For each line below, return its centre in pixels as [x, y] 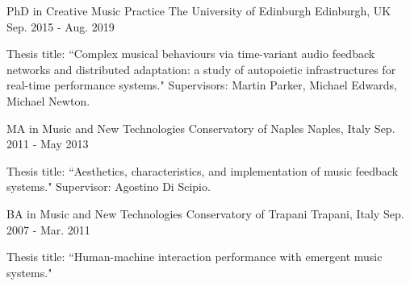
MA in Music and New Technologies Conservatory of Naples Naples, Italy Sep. [201, 128]
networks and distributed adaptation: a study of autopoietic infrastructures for [201, 69]
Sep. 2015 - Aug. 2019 [61, 26]
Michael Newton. [48, 100]
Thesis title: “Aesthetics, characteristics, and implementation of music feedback [203, 170]
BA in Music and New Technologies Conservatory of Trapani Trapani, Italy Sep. [205, 213]
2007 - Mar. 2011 [48, 229]
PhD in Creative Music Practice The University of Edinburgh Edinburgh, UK [199, 10]
